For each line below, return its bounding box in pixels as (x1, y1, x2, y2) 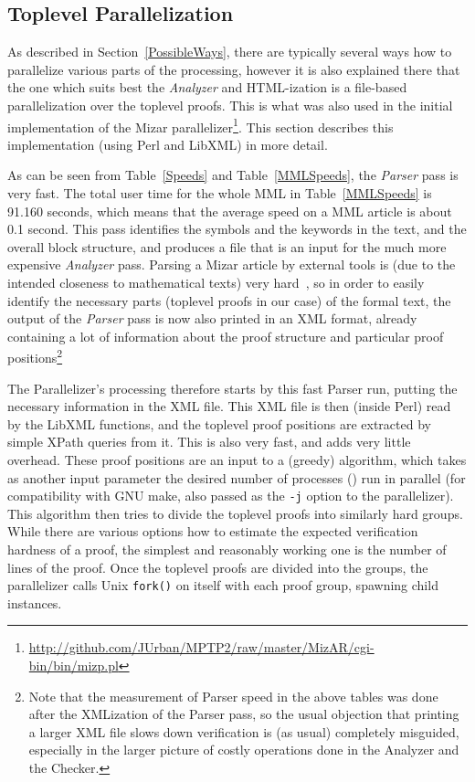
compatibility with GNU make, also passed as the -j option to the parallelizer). (7, 486, 454, 505)
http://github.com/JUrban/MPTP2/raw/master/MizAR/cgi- (28, 638, 375, 657)
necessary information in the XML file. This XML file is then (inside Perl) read (7, 396, 451, 416)
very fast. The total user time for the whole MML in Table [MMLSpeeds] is (7, 184, 432, 203)
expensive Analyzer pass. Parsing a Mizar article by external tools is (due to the (7, 255, 456, 274)
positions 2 (7, 345, 63, 367)
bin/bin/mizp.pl (28, 656, 119, 675)
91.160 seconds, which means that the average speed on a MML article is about (7, 201, 452, 220)
